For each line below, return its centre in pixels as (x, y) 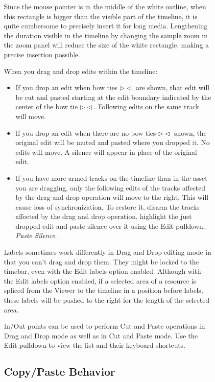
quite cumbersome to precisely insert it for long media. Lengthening (106, 26)
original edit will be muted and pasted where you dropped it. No (112, 142)
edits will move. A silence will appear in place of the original (106, 152)
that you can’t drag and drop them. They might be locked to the (101, 261)
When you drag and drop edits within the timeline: (81, 71)
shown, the (190, 132)
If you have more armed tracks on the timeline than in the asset (111, 178)
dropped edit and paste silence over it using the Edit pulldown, (110, 226)
